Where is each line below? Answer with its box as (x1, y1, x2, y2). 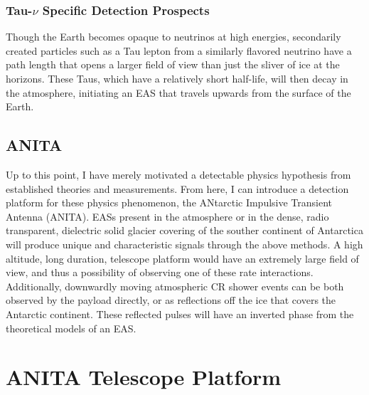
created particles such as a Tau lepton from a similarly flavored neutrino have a (6, 43, 352, 58)
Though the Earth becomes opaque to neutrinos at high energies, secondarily (6, 29, 341, 44)
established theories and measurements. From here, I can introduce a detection (6, 181, 349, 196)
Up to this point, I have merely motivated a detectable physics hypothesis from (6, 167, 351, 181)
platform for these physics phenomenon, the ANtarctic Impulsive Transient (6, 195, 333, 210)
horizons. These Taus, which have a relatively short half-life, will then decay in (6, 71, 348, 85)
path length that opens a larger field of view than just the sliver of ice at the (6, 57, 340, 72)
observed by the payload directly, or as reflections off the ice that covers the (6, 293, 336, 307)
